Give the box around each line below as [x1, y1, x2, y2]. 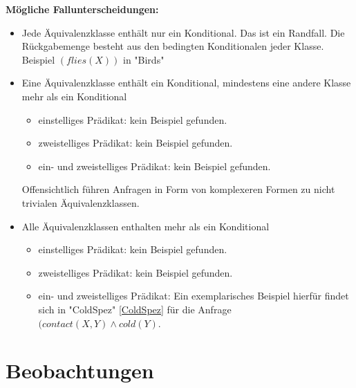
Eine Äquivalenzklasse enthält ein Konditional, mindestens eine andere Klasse [21, 75, 351, 90]
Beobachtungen [6, 356, 154, 385]
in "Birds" [122, 52, 165, 66]
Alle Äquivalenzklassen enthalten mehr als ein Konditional [21, 219, 270, 233]
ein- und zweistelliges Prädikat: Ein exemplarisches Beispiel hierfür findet [38, 288, 349, 303]
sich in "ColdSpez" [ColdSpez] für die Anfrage [38, 302, 232, 316]
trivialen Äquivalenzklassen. [21, 195, 140, 210]
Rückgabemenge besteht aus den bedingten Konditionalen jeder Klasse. [21, 39, 324, 53]
